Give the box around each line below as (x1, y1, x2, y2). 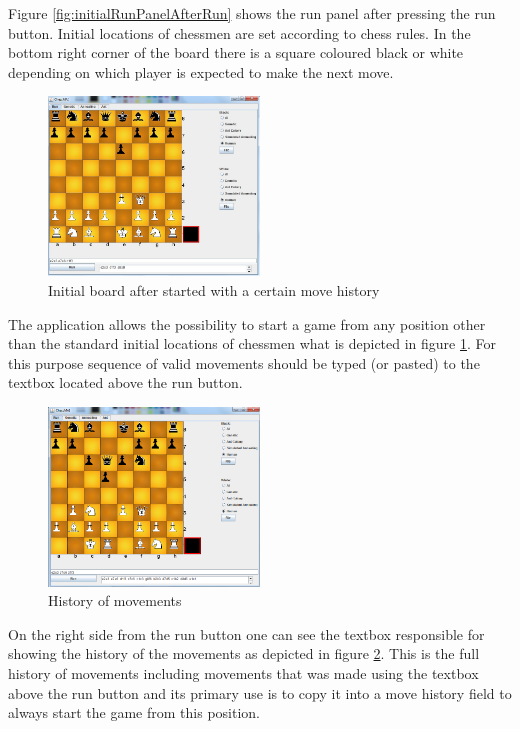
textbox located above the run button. (8, 372, 243, 393)
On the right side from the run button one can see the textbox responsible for (8, 623, 485, 644)
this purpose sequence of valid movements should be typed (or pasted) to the (8, 352, 480, 373)
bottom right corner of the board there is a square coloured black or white (8, 42, 464, 63)
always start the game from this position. (8, 702, 260, 723)
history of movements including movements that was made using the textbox (8, 663, 479, 683)
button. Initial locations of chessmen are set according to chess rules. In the (8, 22, 471, 43)
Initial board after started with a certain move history (48, 279, 380, 300)
